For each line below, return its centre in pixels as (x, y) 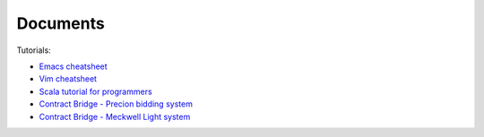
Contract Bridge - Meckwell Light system (115, 116)
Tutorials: (34, 50)
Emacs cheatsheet (73, 66)
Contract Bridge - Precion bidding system (116, 104)
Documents (60, 23)
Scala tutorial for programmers (95, 91)
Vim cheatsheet (68, 79)
